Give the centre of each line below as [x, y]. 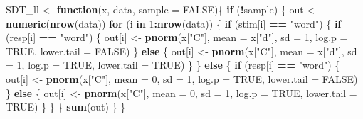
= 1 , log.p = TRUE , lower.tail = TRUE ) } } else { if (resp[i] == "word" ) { [173, 65]
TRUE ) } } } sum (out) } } [66, 107]
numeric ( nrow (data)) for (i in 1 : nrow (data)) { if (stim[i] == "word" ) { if [174, 23]
